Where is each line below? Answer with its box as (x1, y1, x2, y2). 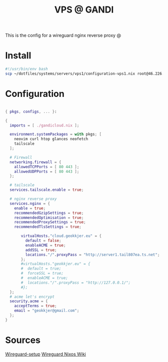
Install (5, 50, 31, 61)
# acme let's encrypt (9, 294, 55, 299)
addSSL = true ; (25, 248, 57, 253)
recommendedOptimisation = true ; (14, 215, 84, 220)
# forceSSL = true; (20, 271, 64, 276)
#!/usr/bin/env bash (5, 67, 48, 72)
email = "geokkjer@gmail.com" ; (14, 308, 79, 313)
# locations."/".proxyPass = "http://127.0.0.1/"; (20, 280, 131, 285)
